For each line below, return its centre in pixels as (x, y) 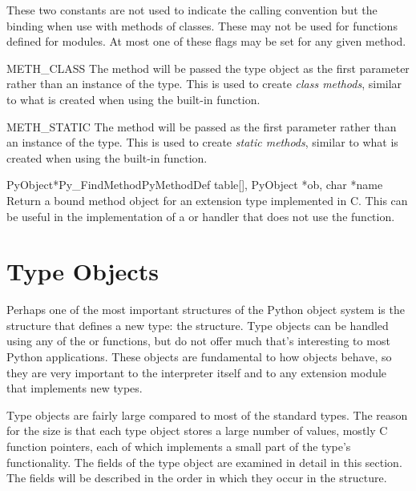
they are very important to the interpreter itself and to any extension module (197, 372)
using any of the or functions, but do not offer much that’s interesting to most (198, 341)
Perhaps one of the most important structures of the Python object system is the (206, 310)
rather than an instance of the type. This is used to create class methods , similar (204, 84)
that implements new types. (75, 388)
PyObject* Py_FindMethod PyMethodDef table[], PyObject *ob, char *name (195, 185)
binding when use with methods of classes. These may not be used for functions (202, 25)
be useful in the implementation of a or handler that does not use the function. (201, 216)
